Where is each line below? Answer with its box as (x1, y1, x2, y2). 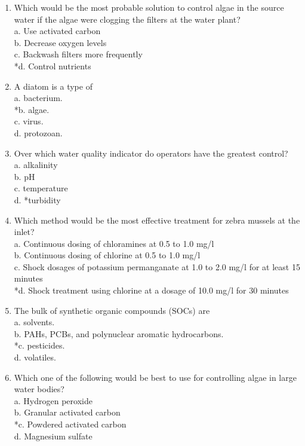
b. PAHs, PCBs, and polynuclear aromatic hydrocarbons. (14, 327, 224, 340)
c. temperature (14, 182, 68, 194)
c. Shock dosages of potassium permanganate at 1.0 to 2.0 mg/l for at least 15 (14, 260, 300, 273)
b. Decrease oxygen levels (14, 36, 107, 48)
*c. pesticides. (14, 339, 65, 352)
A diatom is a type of (14, 80, 93, 92)
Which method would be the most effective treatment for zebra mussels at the (14, 213, 300, 226)
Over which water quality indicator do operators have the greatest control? (14, 146, 288, 159)
